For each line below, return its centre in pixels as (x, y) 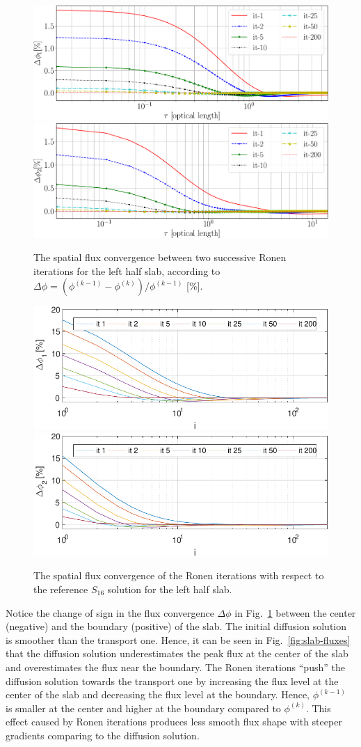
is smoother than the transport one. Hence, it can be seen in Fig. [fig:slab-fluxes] (178, 639)
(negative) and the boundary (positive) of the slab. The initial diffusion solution (176, 626)
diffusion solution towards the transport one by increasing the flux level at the (172, 681)
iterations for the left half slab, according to (127, 270)
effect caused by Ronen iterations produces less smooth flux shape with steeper (174, 722)
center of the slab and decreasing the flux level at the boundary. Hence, (158, 694)
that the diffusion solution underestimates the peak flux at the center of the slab (177, 653)
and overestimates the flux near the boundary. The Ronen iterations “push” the (175, 667)
